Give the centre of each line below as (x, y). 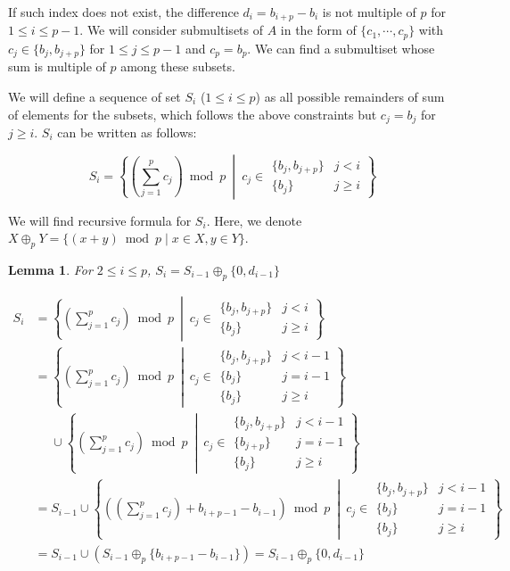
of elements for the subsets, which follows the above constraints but (193, 114)
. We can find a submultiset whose (341, 48)
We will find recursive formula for (100, 220)
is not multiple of (369, 12)
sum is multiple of (57, 66)
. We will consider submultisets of (172, 30)
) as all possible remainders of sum (350, 96)
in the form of (318, 30)
